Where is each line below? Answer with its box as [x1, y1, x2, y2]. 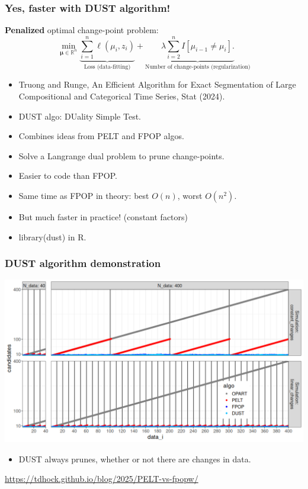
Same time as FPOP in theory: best [18, 189, 149, 201]
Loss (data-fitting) [84, 63, 131, 70]
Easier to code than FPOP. [18, 169, 117, 182]
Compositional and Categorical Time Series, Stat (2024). [18, 89, 225, 102]
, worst [177, 189, 203, 201]
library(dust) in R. [18, 230, 86, 243]
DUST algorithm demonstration [5, 256, 161, 271]
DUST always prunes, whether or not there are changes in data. [18, 452, 251, 465]
